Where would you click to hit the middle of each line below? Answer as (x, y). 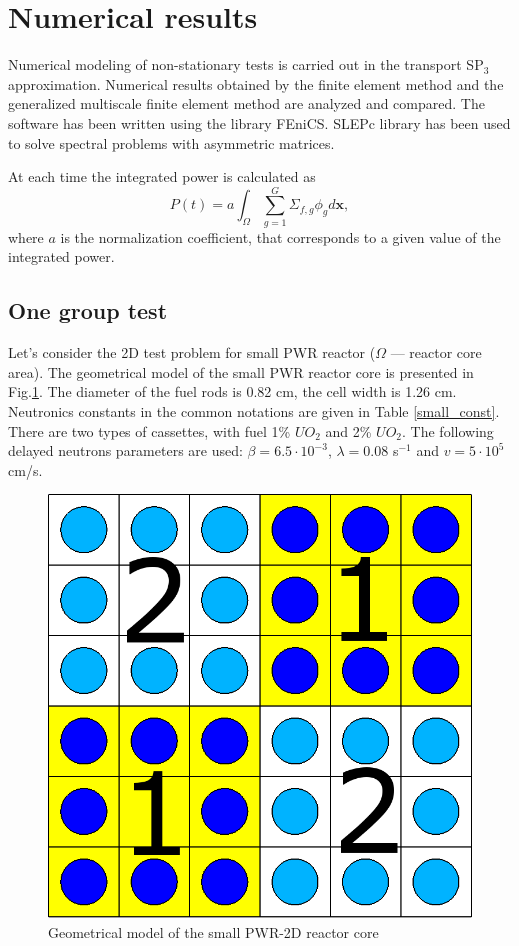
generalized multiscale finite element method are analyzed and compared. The (246, 103)
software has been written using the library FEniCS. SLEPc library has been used (259, 122)
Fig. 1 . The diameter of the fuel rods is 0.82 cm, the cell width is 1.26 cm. (232, 391)
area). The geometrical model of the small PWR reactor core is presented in (241, 371)
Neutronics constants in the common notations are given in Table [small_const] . (254, 410)
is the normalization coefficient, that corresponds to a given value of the (280, 236)
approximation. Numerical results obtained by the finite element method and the (256, 83)
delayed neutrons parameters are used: (125, 450)
